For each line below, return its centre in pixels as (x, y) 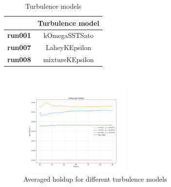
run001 (19, 35)
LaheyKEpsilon (68, 47)
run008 (19, 59)
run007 (19, 47)
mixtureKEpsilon (68, 59)
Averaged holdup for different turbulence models (95, 179)
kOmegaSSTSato (68, 35)
